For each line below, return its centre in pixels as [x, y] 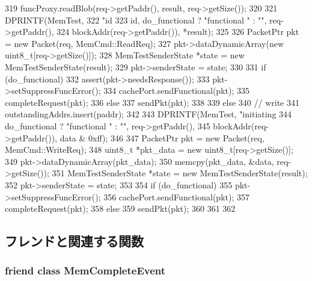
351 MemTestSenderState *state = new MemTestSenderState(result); [180, 173]
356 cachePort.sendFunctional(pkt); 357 [176, 196]
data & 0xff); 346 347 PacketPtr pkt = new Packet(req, [162, 137]
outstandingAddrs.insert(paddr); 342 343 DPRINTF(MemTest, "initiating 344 [148, 114]
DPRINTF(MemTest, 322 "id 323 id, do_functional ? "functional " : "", [136, 20]
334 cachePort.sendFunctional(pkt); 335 [176, 91]
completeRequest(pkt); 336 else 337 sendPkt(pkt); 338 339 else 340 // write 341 [152, 102]
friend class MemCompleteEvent [85, 270]
